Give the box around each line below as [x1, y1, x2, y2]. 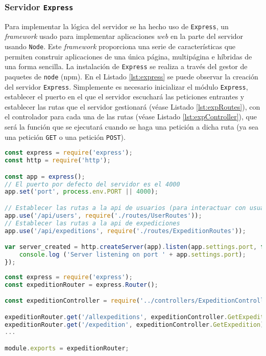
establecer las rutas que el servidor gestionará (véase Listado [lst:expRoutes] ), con [5, 101, 260, 112]
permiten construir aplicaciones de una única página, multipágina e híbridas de [5, 51, 252, 61]
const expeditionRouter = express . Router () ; [5, 281, 158, 288]
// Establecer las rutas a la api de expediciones [5, 219, 180, 227]
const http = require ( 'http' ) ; [5, 157, 111, 164]
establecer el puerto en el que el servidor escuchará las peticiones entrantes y [5, 91, 245, 102]
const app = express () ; [5, 173, 85, 180]
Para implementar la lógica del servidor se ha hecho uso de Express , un [5, 20, 229, 31]
